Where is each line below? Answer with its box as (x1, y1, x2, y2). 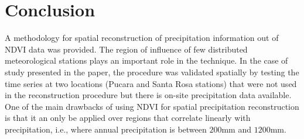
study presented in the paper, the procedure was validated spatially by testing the (5, 65, 299, 78)
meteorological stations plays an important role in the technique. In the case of (5, 54, 288, 67)
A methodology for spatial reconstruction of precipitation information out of (5, 32, 279, 44)
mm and (221, 123, 252, 135)
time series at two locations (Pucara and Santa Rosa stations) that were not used (5, 77, 297, 89)
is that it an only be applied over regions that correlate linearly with (5, 112, 251, 124)
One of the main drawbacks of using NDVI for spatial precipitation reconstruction (5, 100, 299, 112)
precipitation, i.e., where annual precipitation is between (5, 123, 207, 135)
